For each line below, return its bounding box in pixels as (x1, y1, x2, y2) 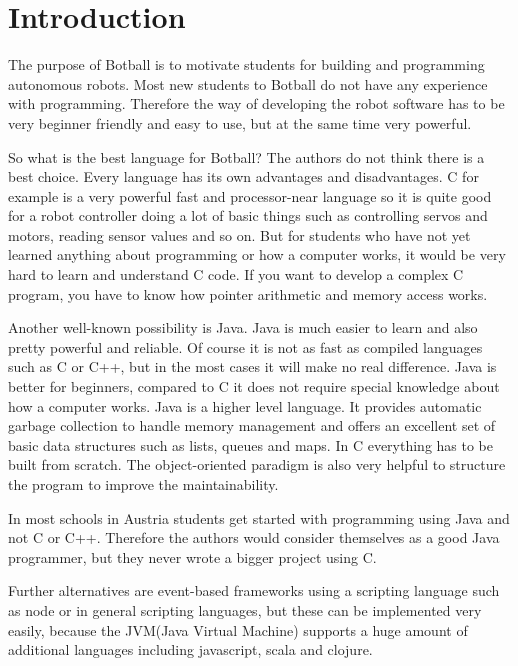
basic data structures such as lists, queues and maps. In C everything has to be (8, 434, 494, 455)
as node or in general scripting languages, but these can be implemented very (8, 599, 482, 620)
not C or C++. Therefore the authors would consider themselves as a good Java (8, 527, 500, 548)
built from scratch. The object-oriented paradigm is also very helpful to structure (8, 454, 506, 475)
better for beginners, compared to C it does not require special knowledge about (8, 376, 500, 397)
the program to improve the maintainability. (8, 474, 279, 494)
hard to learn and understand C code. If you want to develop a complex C (8, 264, 464, 285)
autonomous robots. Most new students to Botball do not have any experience (8, 73, 488, 94)
